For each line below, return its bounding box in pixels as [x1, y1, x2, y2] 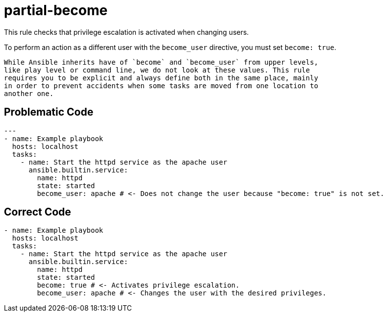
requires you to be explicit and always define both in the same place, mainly [4, 73, 318, 82]
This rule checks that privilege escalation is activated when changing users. [4, 27, 249, 36]
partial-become [4, 2, 108, 19]
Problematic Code [4, 106, 94, 119]
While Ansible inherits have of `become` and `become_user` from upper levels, [4, 58, 318, 66]
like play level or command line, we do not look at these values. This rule [4, 66, 310, 74]
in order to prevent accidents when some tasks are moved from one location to [4, 81, 318, 90]
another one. [4, 89, 54, 97]
